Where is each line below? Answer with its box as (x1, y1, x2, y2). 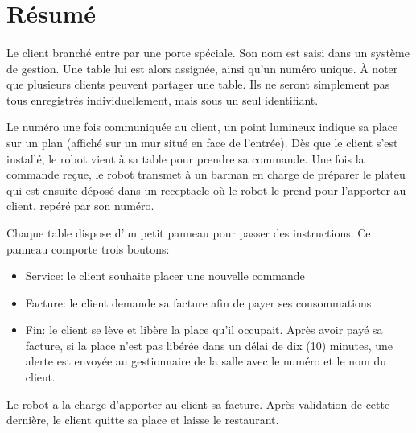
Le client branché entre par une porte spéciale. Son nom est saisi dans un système (6, 43, 410, 60)
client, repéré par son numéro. (6, 197, 154, 214)
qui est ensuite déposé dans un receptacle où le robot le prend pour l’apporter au (6, 181, 406, 198)
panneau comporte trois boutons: (6, 240, 170, 257)
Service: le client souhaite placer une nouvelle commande (25, 267, 305, 284)
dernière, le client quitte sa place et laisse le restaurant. (6, 411, 279, 428)
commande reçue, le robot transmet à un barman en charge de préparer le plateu (6, 166, 406, 183)
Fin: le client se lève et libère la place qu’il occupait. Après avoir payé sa (25, 321, 383, 338)
